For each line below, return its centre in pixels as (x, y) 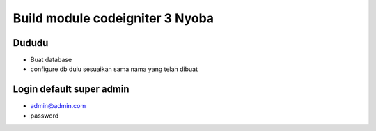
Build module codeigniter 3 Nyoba (113, 18)
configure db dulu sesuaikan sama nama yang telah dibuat (114, 69)
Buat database (51, 60)
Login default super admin (71, 90)
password (45, 116)
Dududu (31, 43)
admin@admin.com (58, 106)
